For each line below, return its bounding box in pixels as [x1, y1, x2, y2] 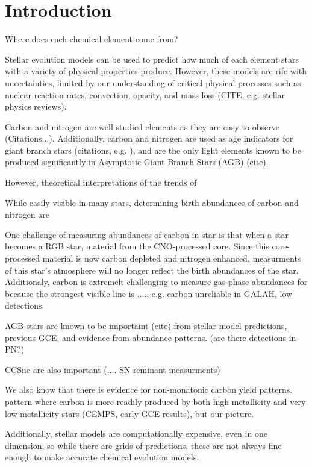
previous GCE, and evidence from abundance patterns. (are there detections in [5, 331, 296, 343]
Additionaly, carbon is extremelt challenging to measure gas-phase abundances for [5, 275, 308, 288]
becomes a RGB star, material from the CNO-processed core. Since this [5, 240, 269, 252]
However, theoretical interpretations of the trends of [5, 176, 197, 189]
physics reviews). [5, 100, 67, 113]
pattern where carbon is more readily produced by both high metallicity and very [5, 395, 306, 407]
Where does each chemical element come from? [5, 33, 178, 45]
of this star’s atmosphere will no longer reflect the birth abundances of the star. [5, 263, 299, 276]
